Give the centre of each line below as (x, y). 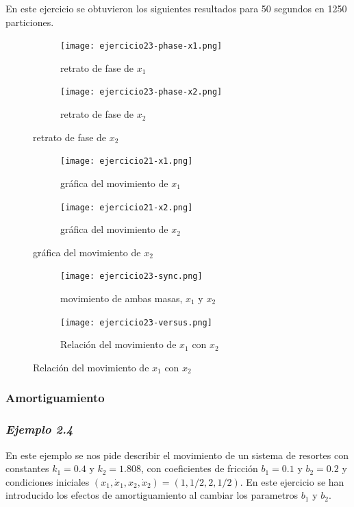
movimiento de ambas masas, (122, 298)
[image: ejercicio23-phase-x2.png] (141, 92)
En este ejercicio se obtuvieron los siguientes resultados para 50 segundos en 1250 (176, 8)
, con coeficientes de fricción (200, 468)
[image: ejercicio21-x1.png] (127, 161)
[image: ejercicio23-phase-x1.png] (141, 46)
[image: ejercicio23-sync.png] (131, 276)
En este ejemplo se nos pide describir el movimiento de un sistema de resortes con (177, 455)
